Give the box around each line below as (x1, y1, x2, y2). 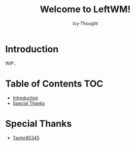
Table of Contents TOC (5, 78, 104, 89)
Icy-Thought (73, 20, 98, 26)
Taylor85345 (12, 134, 40, 140)
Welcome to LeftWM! (40, 4, 131, 15)
